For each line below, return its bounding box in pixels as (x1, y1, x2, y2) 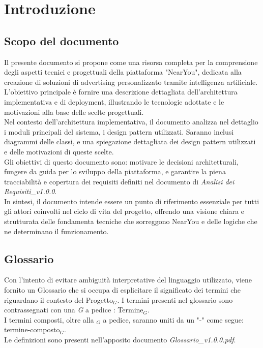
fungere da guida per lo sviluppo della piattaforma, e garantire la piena (4, 166, 226, 177)
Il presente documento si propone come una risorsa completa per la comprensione (4, 56, 258, 67)
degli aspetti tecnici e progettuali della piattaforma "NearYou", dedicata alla (4, 67, 242, 77)
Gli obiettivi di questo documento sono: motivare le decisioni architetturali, (4, 156, 239, 167)
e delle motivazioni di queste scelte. (4, 146, 114, 156)
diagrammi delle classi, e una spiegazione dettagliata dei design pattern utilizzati (4, 136, 256, 147)
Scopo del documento (4, 33, 119, 48)
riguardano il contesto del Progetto (4, 294, 113, 305)
